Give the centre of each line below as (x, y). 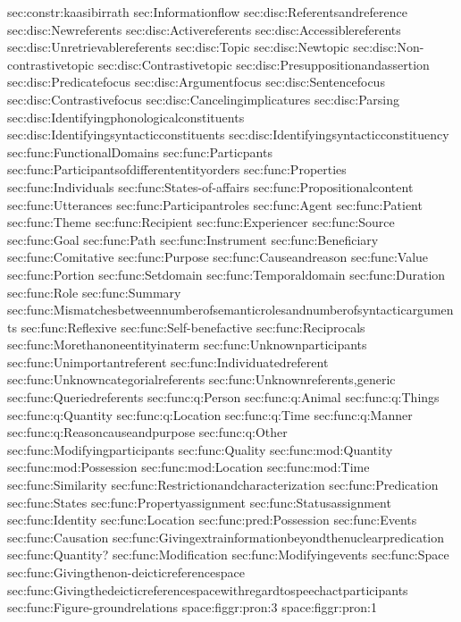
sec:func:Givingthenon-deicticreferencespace (126, 572)
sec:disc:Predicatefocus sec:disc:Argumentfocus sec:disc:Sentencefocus (196, 82)
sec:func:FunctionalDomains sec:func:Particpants (140, 151)
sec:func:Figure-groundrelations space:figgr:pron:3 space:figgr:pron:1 (192, 607)
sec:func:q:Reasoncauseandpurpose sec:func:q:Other (147, 432)
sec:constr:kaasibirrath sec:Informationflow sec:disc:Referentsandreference (207, 12)
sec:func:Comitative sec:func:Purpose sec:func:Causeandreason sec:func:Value (218, 257)
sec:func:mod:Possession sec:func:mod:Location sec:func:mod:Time (189, 467)
